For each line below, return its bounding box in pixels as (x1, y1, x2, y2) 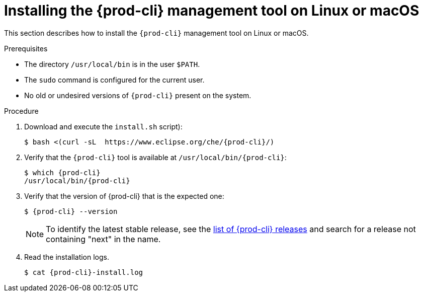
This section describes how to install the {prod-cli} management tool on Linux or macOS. (4, 28, 309, 37)
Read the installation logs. (24, 252, 110, 261)
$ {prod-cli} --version (24, 207, 118, 215)
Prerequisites (4, 44, 48, 53)
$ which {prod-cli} (24, 168, 101, 177)
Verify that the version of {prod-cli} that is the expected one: (24, 191, 224, 200)
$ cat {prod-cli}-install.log (24, 268, 143, 276)
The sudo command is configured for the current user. (24, 75, 205, 84)
